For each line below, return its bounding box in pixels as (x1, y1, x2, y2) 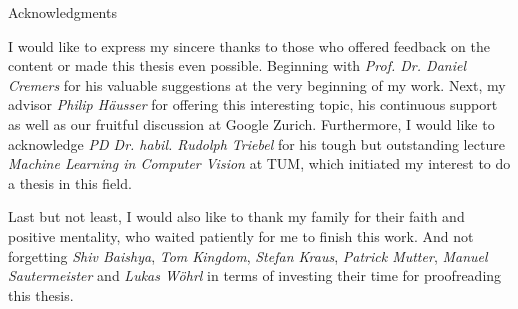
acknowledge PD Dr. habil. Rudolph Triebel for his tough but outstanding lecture (8, 133, 505, 154)
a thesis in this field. (8, 172, 132, 193)
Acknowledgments (8, 2, 117, 22)
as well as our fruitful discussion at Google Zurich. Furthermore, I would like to (8, 113, 495, 134)
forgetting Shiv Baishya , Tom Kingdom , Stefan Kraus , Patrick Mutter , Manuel (8, 245, 488, 266)
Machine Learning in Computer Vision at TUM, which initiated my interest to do (8, 153, 511, 174)
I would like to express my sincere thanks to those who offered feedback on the (8, 35, 490, 56)
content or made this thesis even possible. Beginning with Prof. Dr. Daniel (8, 55, 466, 76)
